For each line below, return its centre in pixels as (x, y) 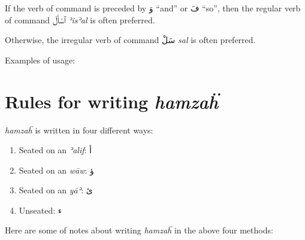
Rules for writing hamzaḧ (112, 101)
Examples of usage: (40, 60)
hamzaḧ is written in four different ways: (79, 130)
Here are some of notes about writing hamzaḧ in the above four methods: (139, 230)
